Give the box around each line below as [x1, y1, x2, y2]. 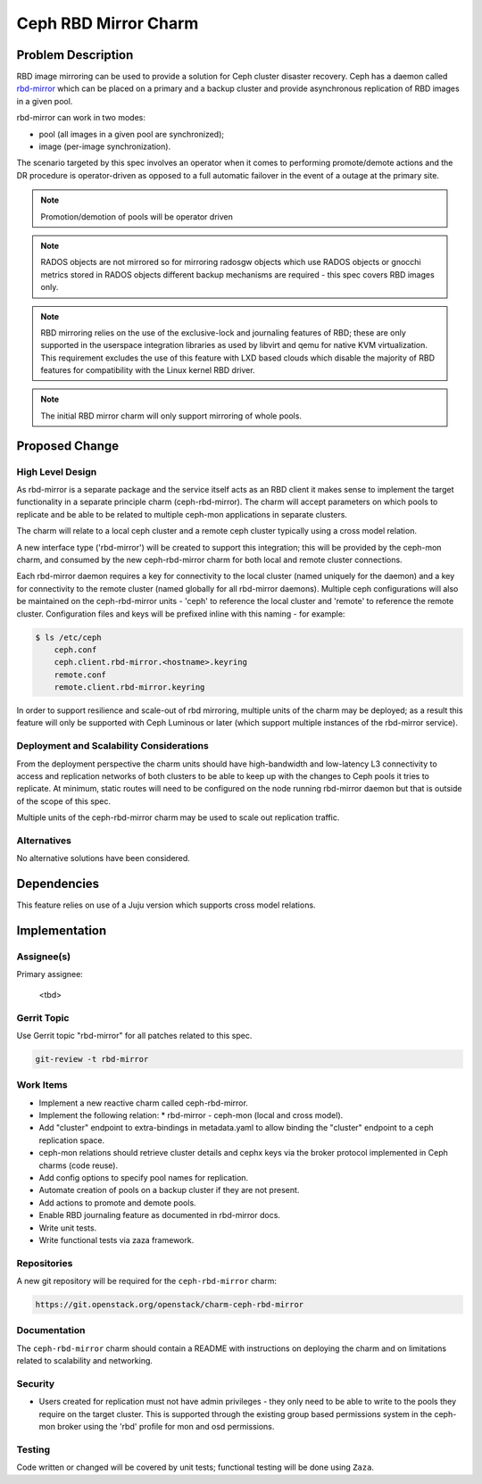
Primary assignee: [16, 969, 84, 980]
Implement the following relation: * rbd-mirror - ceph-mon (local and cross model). [38, 1110, 344, 1121]
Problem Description [16, 47, 134, 62]
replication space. [38, 1134, 105, 1146]
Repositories [16, 1256, 73, 1269]
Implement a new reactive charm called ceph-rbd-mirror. [38, 1098, 249, 1108]
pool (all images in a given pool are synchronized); [38, 129, 225, 139]
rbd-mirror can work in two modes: [16, 112, 146, 123]
